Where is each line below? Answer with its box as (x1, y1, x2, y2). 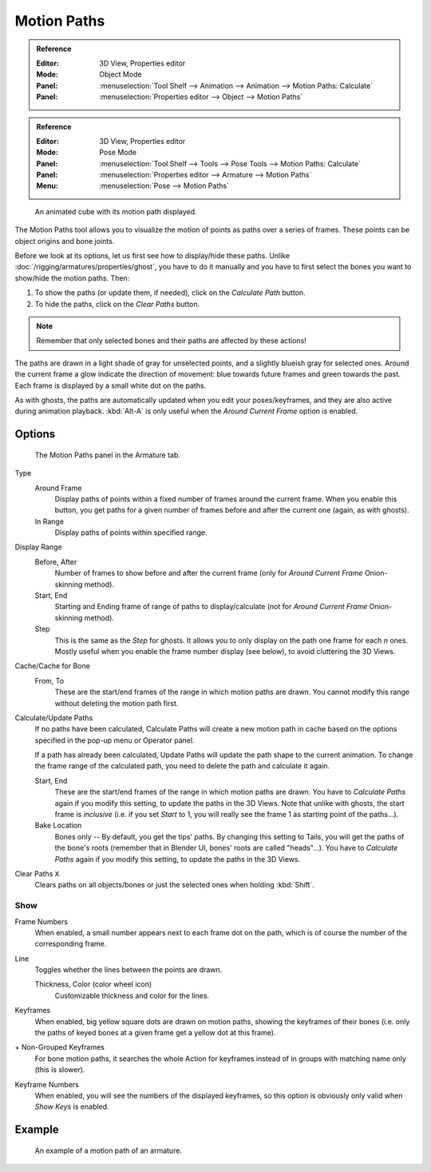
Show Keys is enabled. (34, 1102, 109, 1111)
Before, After (34, 556, 77, 567)
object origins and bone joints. (14, 236, 115, 245)
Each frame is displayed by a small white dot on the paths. (14, 381, 207, 390)
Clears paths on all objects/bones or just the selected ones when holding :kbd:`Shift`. (34, 880, 314, 890)
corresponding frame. (34, 939, 107, 949)
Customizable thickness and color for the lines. (54, 991, 210, 1000)
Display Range (14, 542, 63, 552)
